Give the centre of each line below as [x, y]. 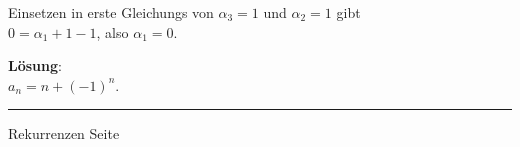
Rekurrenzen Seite [64, 133]
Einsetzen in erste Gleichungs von [111, 12]
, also [112, 31]
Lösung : [35, 65]
